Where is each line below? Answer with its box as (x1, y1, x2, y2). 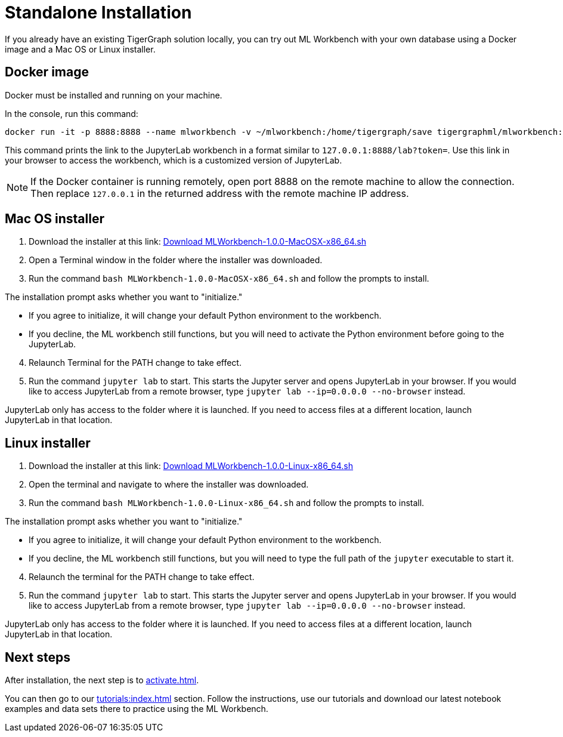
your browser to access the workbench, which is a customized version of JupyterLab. (5, 155, 342, 165)
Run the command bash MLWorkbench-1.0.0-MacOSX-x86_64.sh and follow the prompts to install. (29, 273, 429, 284)
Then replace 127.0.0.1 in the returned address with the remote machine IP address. (30, 187, 409, 199)
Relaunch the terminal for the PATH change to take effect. (29, 572, 255, 582)
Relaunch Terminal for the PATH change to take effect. (29, 357, 242, 368)
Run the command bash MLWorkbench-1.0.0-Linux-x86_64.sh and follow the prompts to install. (29, 498, 425, 508)
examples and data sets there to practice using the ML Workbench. (5, 704, 268, 714)
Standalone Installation (5, 2, 192, 23)
